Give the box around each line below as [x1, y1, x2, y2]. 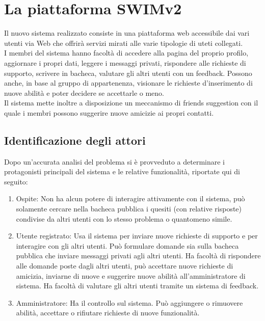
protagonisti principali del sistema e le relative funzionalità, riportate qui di [4, 166, 240, 177]
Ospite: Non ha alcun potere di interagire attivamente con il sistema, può [16, 193, 245, 204]
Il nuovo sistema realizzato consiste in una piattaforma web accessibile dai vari [4, 28, 250, 38]
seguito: [4, 176, 28, 186]
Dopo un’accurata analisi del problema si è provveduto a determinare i [4, 156, 225, 167]
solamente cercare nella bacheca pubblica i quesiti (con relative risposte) [16, 203, 242, 214]
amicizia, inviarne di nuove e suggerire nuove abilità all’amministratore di [16, 270, 246, 281]
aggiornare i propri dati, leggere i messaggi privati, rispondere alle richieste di [4, 57, 246, 68]
